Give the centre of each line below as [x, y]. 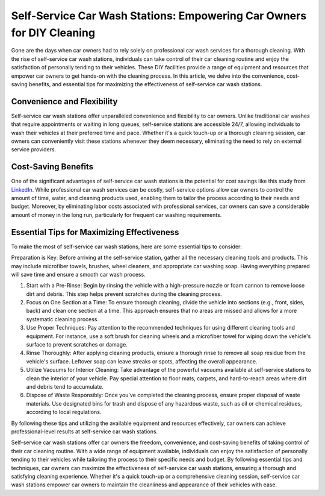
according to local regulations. [64, 412]
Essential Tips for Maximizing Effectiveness [95, 232]
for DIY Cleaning [53, 33]
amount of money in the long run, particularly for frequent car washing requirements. [116, 215]
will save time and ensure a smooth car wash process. [78, 274]
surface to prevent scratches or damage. [77, 345]
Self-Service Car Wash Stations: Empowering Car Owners [159, 16]
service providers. [34, 149]
